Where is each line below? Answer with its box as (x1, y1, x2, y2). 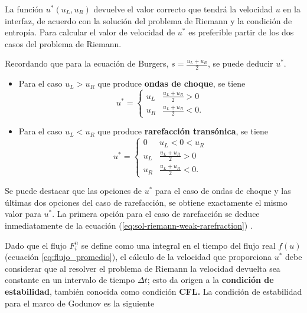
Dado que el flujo (5, 239, 67, 251)
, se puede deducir (207, 57, 273, 70)
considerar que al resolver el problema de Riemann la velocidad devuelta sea (5, 262, 280, 274)
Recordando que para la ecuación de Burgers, (5, 57, 169, 70)
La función (5, 3, 44, 15)
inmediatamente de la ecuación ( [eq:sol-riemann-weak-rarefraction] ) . (5, 219, 253, 231)
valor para (5, 207, 41, 220)
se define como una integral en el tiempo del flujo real (81, 239, 276, 251)
